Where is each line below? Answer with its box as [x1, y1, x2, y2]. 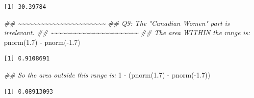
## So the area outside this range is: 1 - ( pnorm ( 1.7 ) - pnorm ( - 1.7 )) [4, 69, 210, 79]
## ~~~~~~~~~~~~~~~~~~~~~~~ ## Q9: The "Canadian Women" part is [4, 18, 230, 28]
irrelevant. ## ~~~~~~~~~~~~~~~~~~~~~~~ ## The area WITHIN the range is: [4, 27, 250, 38]
